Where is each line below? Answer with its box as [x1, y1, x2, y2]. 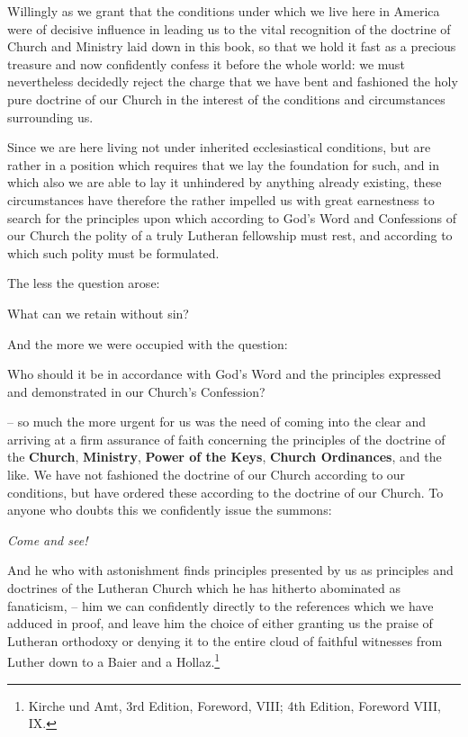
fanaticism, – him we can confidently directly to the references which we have [7, 596, 434, 615]
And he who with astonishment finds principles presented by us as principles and [7, 561, 454, 580]
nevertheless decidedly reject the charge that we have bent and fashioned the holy [7, 72, 458, 91]
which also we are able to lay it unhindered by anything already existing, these [7, 173, 442, 192]
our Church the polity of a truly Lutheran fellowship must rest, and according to [7, 226, 453, 245]
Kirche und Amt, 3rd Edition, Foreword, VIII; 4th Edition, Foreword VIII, [28, 696, 441, 715]
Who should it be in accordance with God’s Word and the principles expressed [7, 364, 442, 383]
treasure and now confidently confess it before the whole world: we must [7, 54, 405, 73]
